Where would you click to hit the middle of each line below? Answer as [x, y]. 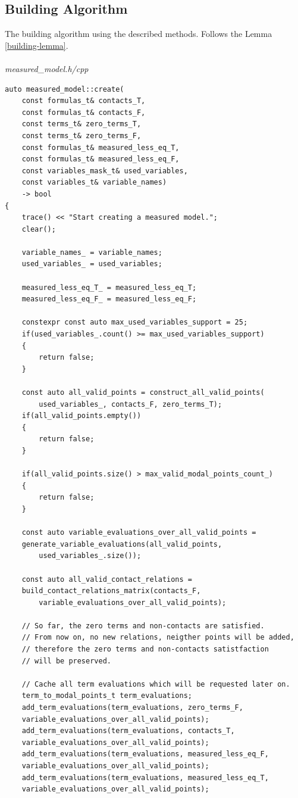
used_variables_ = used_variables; [92, 264]
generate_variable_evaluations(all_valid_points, [122, 544]
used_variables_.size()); [90, 556]
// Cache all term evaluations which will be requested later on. [156, 684]
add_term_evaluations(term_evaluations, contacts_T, [128, 731]
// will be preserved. [66, 661]
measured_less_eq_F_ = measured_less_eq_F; [109, 299]
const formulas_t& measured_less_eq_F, [101, 159]
